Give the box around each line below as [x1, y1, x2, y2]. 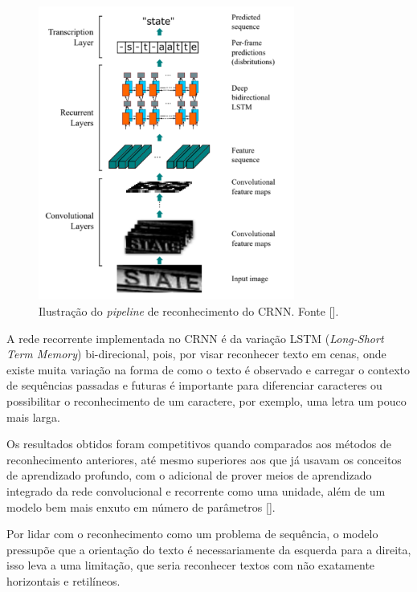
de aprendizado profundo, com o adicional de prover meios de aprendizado [6, 467, 372, 484]
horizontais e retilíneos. [6, 572, 121, 589]
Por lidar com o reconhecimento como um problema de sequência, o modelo [6, 525, 378, 542]
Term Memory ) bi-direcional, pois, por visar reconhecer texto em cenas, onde [6, 345, 386, 362]
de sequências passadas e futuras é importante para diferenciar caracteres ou [6, 377, 382, 394]
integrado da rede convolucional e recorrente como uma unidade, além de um [6, 482, 386, 499]
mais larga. [6, 408, 61, 425]
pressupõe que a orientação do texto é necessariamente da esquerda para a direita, [6, 541, 411, 557]
